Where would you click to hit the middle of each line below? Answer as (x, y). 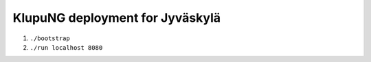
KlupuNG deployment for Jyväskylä (117, 18)
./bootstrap (50, 38)
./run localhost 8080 (66, 47)
